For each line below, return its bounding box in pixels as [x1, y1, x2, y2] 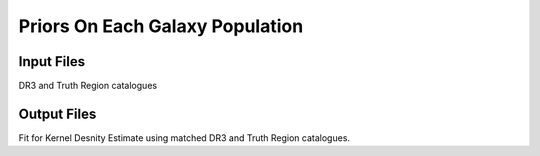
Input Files [18, 53, 85, 70]
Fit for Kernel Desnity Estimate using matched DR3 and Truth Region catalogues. [18, 131, 350, 144]
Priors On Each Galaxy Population [18, 15, 304, 37]
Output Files [18, 105, 97, 122]
